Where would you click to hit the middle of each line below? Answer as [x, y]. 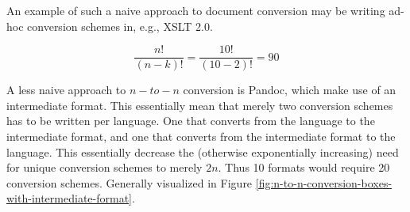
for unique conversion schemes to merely [104, 167]
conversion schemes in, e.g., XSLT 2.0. [120, 26]
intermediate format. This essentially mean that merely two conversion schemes [200, 105]
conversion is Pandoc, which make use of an [290, 90]
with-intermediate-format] [69, 198]
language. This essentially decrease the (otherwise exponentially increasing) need [203, 151]
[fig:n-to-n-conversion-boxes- [324, 182]
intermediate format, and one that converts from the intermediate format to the [201, 136]
